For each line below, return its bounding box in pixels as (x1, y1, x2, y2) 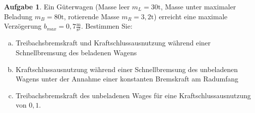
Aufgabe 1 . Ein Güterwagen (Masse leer (4, 1, 130, 11)
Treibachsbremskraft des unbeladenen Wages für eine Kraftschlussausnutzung (15, 90, 251, 100)
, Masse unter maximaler (160, 1, 236, 11)
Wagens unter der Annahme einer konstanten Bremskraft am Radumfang (15, 74, 239, 84)
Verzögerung (4, 21, 42, 31)
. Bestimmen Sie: (81, 21, 132, 31)
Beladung (4, 11, 33, 21)
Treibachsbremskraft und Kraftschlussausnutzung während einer (15, 38, 211, 48)
